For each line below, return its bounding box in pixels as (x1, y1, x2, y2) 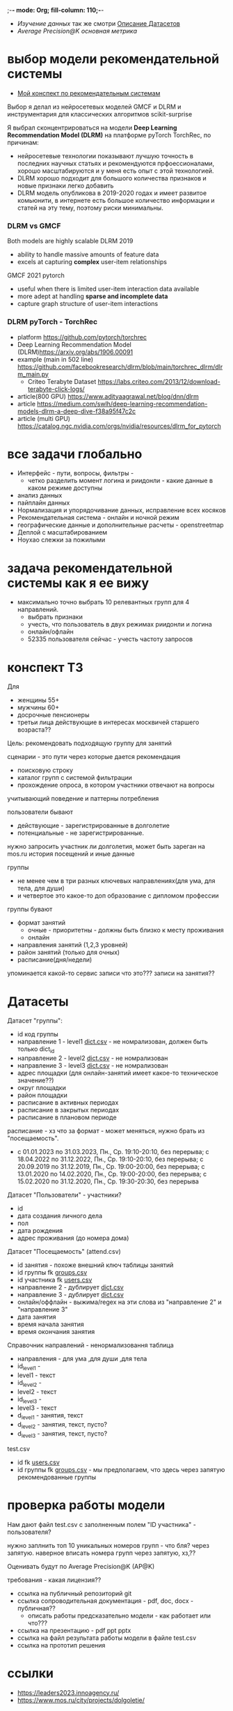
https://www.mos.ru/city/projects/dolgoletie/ (17, 1696, 145, 1704)
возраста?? (17, 726, 51, 734)
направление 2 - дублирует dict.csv (17, 1283, 124, 1291)
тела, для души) (17, 884, 65, 893)
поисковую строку (17, 766, 74, 774)
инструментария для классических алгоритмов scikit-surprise (7, 109, 193, 118)
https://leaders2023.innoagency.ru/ (17, 1688, 120, 1696)
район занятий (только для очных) (17, 948, 120, 957)
